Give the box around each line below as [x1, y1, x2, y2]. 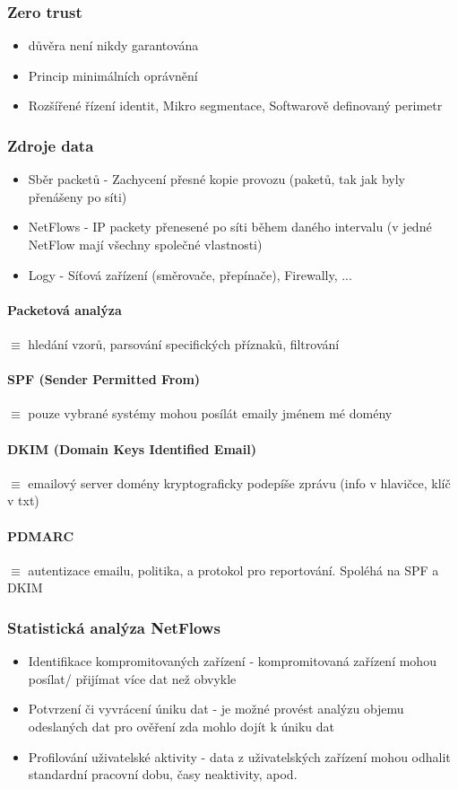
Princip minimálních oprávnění [28, 66, 198, 84]
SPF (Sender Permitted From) [7, 370, 201, 389]
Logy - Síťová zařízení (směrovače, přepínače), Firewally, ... [28, 265, 352, 284]
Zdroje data [7, 134, 94, 156]
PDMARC [7, 526, 74, 545]
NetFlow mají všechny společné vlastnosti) [28, 235, 263, 253]
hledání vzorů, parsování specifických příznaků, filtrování [28, 334, 340, 353]
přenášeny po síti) [28, 187, 127, 206]
